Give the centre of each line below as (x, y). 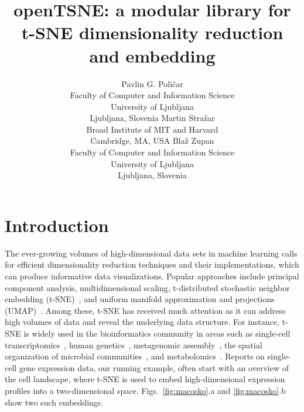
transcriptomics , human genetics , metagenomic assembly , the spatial (134, 345)
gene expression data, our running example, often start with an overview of (154, 367)
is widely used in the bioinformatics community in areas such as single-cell (157, 333)
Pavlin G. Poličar (152, 83)
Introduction (57, 225)
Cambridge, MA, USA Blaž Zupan (152, 141)
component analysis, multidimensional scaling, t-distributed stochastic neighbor (147, 287)
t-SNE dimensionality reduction (152, 32)
